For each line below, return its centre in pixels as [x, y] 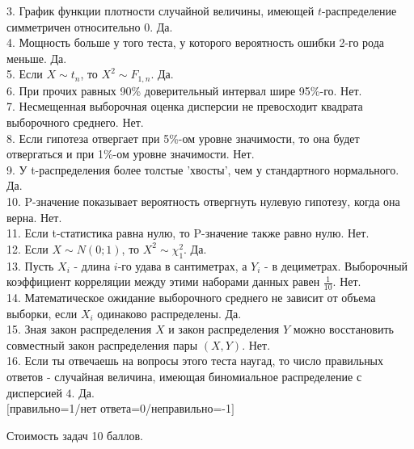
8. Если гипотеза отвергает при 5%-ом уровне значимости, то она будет [183, 138]
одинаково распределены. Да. [169, 313]
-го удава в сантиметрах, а [182, 265]
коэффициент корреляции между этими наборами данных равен [163, 281]
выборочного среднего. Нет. [75, 122]
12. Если [27, 248]
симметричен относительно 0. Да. [90, 26]
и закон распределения [224, 329]
